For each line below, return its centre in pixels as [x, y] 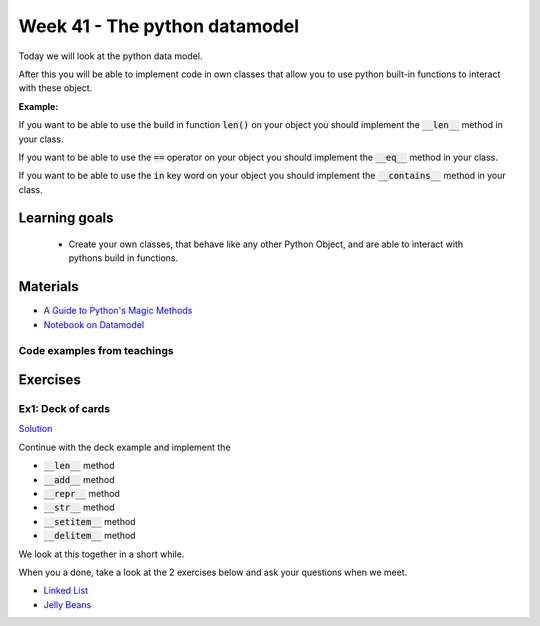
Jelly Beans [67, 604]
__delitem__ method [89, 536]
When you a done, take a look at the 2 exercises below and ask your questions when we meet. [213, 572]
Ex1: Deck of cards [64, 409]
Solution [35, 429]
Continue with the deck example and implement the [124, 447]
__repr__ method [81, 494]
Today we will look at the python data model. [110, 56]
